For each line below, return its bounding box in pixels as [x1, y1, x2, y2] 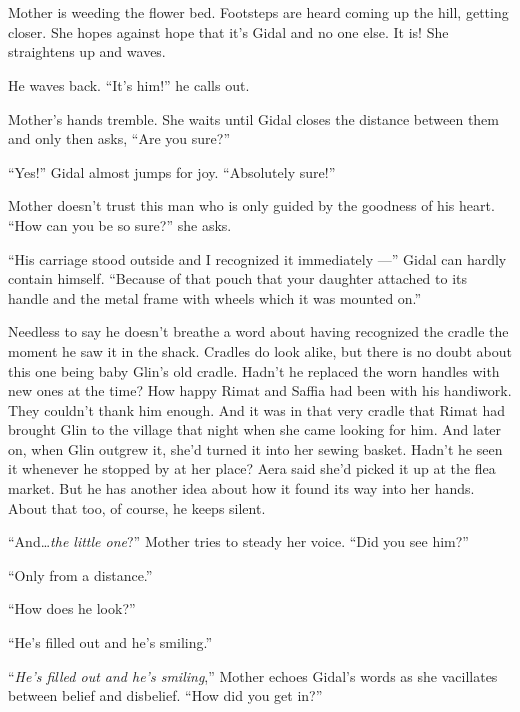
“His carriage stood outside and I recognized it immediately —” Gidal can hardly [8, 248, 507, 269]
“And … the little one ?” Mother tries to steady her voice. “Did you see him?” [8, 531, 469, 552]
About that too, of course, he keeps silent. [8, 497, 266, 518]
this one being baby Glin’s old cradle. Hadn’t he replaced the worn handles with [8, 360, 500, 381]
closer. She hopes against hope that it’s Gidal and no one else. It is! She [8, 21, 449, 42]
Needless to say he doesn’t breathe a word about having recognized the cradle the [8, 321, 509, 342]
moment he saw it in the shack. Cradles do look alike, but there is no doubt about [8, 340, 512, 361]
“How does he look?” [8, 598, 136, 619]
